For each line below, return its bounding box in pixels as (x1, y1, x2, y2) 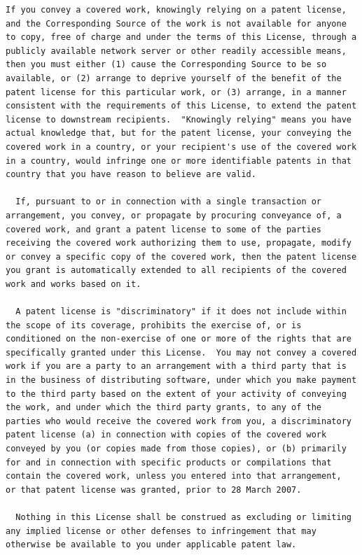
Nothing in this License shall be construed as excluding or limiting (15, 512, 351, 522)
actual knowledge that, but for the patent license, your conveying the (6, 128, 351, 139)
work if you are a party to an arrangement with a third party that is (6, 361, 347, 372)
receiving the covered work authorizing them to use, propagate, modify (6, 238, 351, 248)
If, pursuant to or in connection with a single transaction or (15, 197, 322, 207)
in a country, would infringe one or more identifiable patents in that (6, 155, 351, 166)
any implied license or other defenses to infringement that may (6, 526, 316, 536)
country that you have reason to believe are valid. (6, 169, 256, 180)
